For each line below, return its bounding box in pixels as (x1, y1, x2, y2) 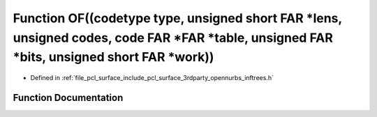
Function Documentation (13, 91, 124, 104)
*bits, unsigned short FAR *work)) (13, 49, 214, 65)
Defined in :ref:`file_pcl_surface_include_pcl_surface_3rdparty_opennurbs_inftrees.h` (30, 74, 274, 82)
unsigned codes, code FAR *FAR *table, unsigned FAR (13, 30, 333, 45)
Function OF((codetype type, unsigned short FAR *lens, (13, 10, 342, 26)
